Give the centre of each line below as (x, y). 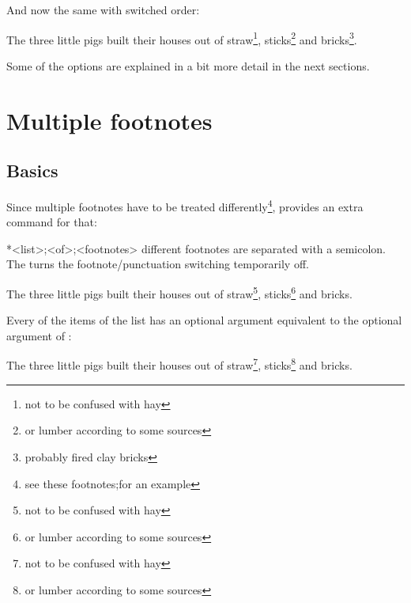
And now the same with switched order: (103, 9)
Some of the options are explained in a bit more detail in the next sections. (188, 65)
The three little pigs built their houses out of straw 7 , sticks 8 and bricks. (179, 364)
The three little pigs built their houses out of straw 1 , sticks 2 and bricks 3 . (182, 38)
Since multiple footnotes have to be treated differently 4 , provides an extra (185, 205)
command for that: (52, 222)
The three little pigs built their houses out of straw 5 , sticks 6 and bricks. (179, 292)
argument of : (39, 335)
